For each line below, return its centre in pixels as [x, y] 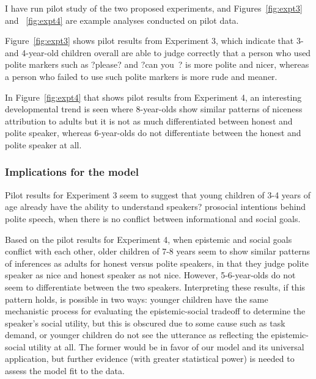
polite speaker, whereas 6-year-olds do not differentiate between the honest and [153, 133]
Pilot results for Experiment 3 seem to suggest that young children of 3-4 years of [158, 194]
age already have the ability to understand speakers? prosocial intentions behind [156, 207]
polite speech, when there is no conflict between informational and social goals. [153, 218]
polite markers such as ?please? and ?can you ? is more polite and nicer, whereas [157, 64]
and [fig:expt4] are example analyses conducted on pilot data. [122, 20]
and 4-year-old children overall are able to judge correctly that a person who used [158, 52]
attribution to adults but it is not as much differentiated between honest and [149, 121]
